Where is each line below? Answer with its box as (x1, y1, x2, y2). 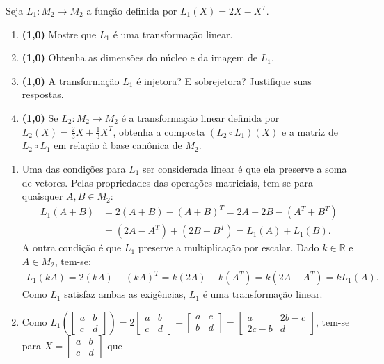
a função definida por (86, 3, 177, 17)
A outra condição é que (22, 240, 122, 255)
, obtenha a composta (113, 124, 205, 139)
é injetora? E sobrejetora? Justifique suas (136, 73, 312, 88)
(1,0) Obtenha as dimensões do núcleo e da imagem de (22, 50, 257, 65)
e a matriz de (282, 124, 338, 139)
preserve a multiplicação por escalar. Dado (138, 240, 319, 255)
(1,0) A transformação (22, 73, 120, 88)
